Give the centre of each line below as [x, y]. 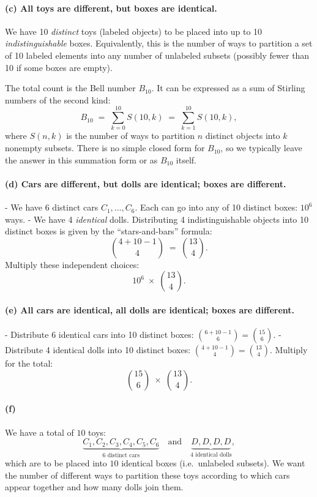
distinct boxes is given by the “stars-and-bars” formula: [109, 231]
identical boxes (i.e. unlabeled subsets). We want [213, 463]
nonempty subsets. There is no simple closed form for [105, 148]
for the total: [29, 363]
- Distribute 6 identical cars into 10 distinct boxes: [99, 334]
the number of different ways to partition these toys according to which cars [147, 475]
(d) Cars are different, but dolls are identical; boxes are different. [146, 183]
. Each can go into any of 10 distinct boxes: [216, 207]
